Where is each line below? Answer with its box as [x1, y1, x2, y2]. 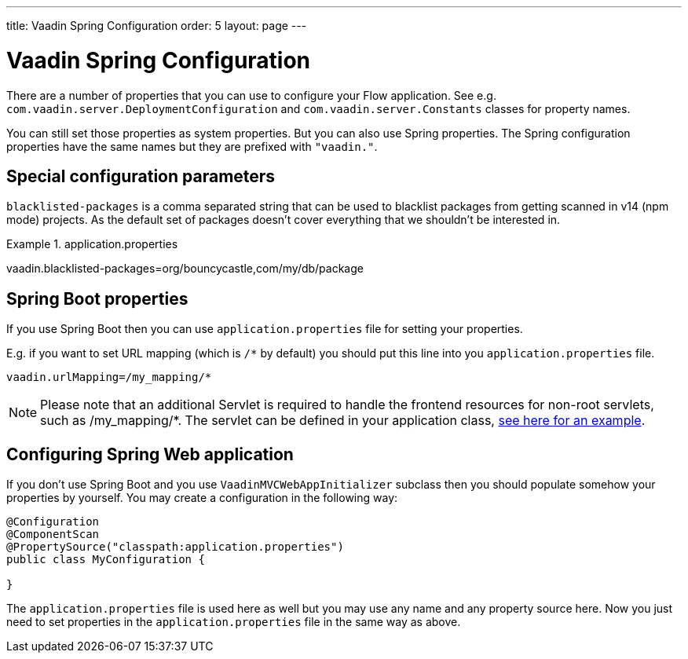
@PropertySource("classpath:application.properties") [6, 540, 344, 554]
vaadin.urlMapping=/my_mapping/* [6, 371, 212, 384]
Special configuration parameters [6, 166, 276, 186]
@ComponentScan [6, 528, 100, 541]
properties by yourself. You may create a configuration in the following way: [6, 491, 398, 505]
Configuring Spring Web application [6, 444, 294, 464]
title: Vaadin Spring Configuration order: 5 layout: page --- [6, 19, 307, 32]
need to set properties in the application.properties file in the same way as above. [6, 615, 461, 629]
